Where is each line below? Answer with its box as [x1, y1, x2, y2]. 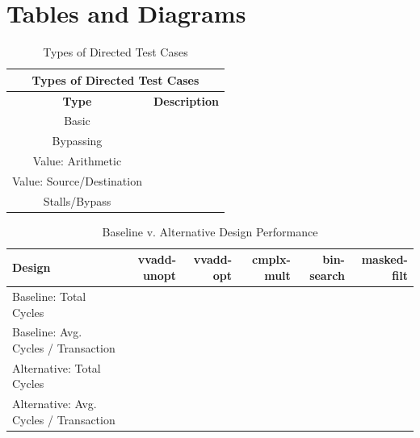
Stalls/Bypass [43, 192, 111, 209]
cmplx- [252, 251, 291, 268]
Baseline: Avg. [12, 323, 82, 340]
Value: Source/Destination [12, 172, 142, 189]
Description [153, 92, 219, 109]
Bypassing [52, 132, 103, 149]
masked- [361, 251, 408, 268]
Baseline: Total [12, 287, 86, 304]
